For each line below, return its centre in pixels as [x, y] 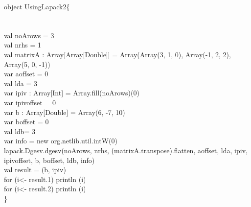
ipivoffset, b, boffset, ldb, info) [49, 160]
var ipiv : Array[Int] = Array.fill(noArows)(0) [72, 93]
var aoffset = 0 [26, 74]
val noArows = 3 [29, 35]
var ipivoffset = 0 [30, 102]
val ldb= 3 [20, 131]
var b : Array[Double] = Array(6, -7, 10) [65, 112]
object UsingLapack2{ [37, 6]
